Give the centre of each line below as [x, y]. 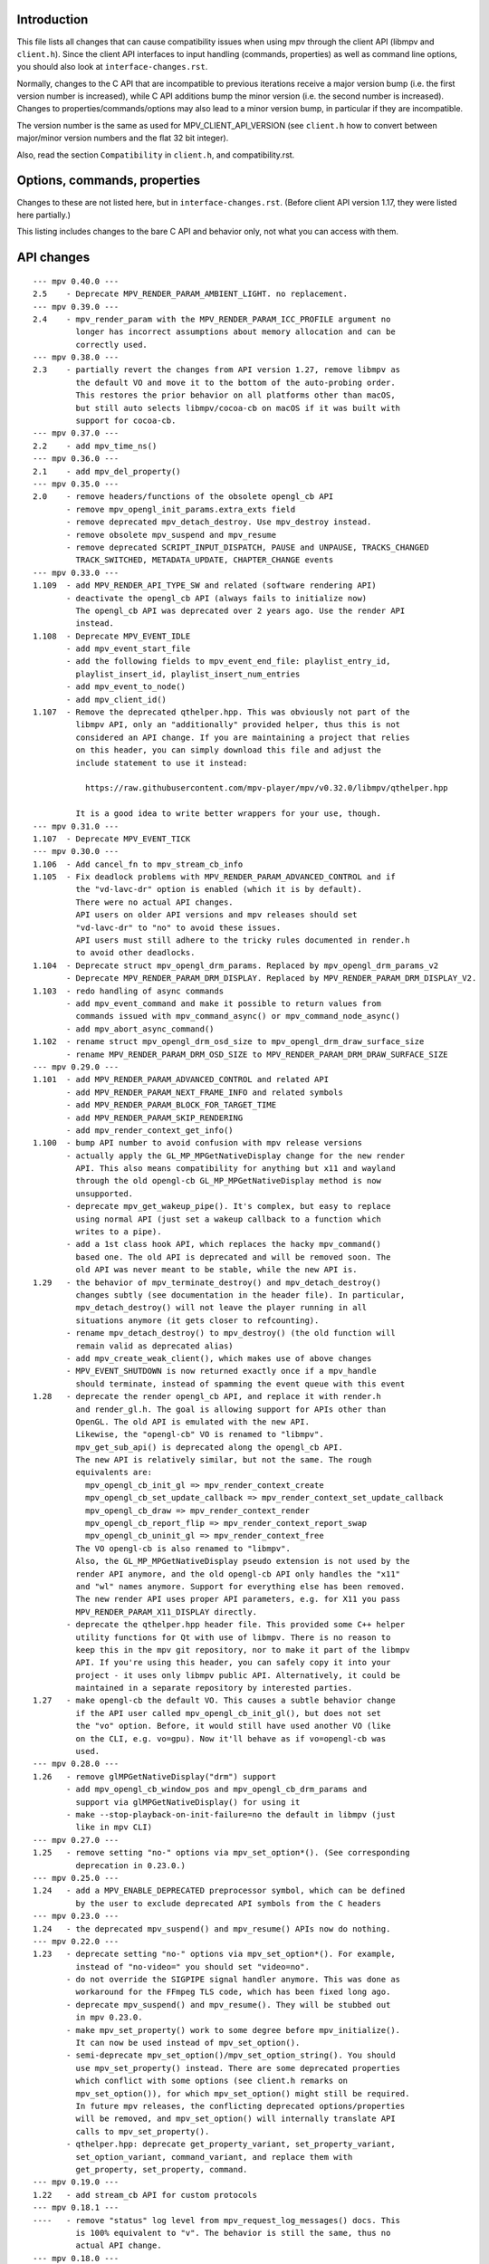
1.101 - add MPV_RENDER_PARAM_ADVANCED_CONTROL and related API [181, 1079]
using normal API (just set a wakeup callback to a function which [229, 1219]
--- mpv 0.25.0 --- [76, 1878]
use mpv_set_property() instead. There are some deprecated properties [238, 2068]
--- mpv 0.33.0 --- [76, 572]
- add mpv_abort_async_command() [140, 1029]
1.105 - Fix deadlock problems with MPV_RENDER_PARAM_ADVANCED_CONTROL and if [214, 877]
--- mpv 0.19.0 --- [76, 2182]
